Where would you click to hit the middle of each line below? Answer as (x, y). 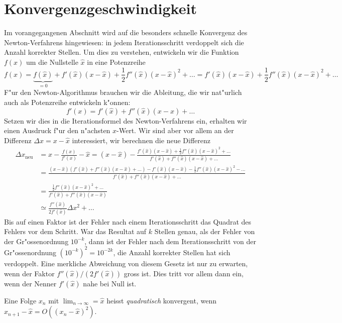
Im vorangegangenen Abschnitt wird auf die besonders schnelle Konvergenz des (126, 32)
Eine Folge (20, 300)
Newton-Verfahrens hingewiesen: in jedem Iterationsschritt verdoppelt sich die (124, 42)
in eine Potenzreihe (116, 62)
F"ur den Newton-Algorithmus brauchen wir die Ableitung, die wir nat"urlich (123, 92)
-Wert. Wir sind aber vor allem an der (175, 130)
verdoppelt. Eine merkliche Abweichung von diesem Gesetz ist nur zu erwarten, (126, 263)
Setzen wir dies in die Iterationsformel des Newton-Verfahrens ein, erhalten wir (126, 120)
